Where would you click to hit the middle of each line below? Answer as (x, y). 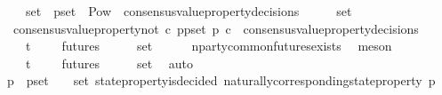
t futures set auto (109, 63)
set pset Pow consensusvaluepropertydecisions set (189, 11)
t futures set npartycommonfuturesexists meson (209, 46)
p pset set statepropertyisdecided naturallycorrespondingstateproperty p (221, 80)
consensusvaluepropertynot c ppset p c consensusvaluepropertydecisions (216, 28)
